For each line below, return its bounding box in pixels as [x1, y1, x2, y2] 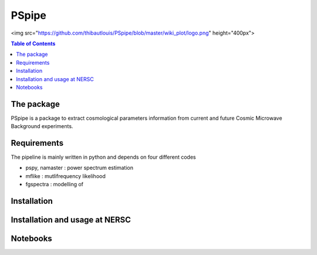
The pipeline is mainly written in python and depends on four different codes [11, 153, 196, 161]
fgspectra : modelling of [25, 181, 84, 188]
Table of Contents [11, 40, 56, 47]
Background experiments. [11, 123, 73, 130]
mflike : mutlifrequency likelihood [25, 172, 106, 179]
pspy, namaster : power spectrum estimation [25, 165, 133, 172]
